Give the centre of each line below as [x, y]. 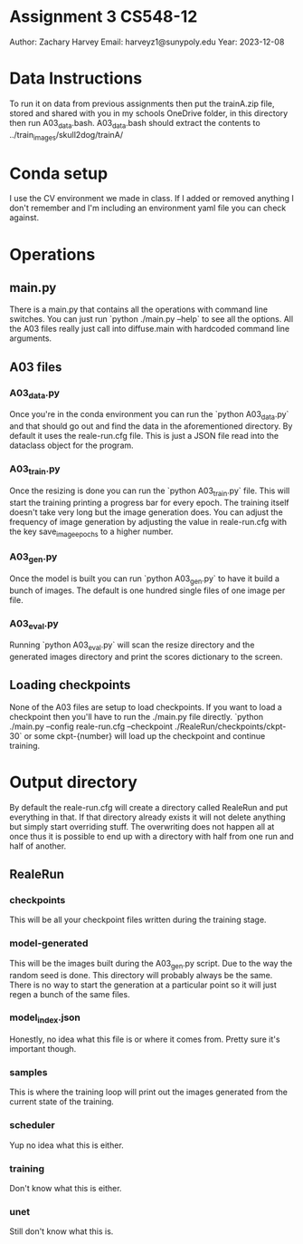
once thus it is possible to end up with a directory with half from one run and [151, 836]
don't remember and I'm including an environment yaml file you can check [148, 208]
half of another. [38, 846]
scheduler [33, 1125]
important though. [43, 1049]
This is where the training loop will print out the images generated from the [148, 1092]
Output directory [74, 782]
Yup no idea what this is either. [66, 1145]
